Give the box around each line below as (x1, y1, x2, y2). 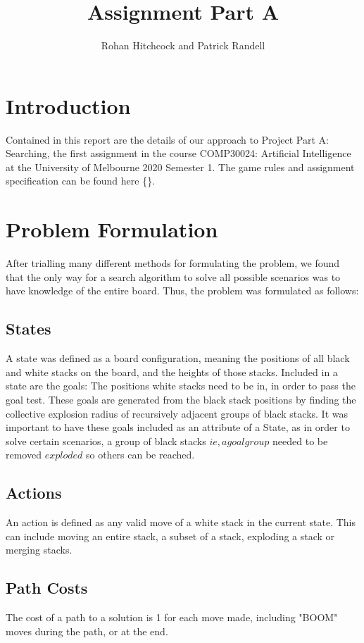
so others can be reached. (85, 447, 195, 462)
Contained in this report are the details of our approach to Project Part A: (6, 132, 329, 146)
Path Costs (6, 577, 88, 599)
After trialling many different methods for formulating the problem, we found (6, 256, 340, 270)
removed (6, 447, 42, 462)
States (6, 318, 51, 339)
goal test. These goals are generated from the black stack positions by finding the (6, 392, 356, 406)
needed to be (272, 433, 328, 448)
